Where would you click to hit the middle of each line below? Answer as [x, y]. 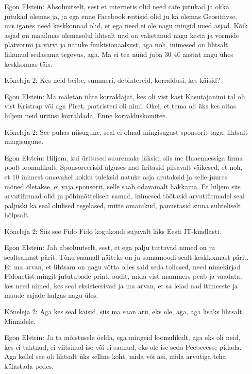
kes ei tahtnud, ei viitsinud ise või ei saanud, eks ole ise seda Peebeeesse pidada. [123, 347]
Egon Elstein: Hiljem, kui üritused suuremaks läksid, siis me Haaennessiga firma [124, 157]
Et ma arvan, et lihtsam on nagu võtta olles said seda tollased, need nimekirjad [122, 266]
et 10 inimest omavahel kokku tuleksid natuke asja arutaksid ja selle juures [116, 176]
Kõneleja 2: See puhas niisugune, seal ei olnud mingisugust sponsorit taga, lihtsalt [126, 132]
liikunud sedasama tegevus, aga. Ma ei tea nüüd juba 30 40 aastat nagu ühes [119, 54]
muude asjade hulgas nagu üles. [51, 295]
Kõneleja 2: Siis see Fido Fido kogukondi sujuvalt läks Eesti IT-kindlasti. [113, 231]
